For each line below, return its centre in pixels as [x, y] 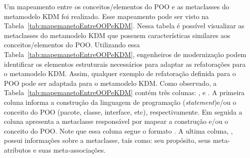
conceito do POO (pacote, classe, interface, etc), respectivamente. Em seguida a [123, 111]
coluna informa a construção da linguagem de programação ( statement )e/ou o [120, 102]
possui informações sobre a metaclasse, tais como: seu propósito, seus [107, 140]
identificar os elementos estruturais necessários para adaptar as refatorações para [125, 64]
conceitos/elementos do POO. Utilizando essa [72, 45]
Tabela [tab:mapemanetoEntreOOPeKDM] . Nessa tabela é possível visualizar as [124, 26]
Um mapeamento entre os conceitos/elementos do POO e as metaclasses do [117, 6]
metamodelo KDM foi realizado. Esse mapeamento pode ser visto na [106, 16]
